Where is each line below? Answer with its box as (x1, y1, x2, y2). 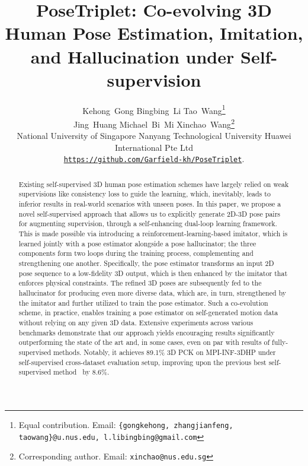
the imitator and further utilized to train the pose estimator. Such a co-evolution (18, 297, 268, 308)
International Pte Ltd (115, 141, 193, 153)
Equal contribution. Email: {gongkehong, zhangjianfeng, (18, 418, 233, 430)
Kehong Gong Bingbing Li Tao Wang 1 (82, 102, 226, 116)
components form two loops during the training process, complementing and (18, 248, 254, 258)
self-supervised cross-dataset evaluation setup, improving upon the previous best (18, 357, 267, 367)
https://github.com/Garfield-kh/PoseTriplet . (63, 153, 245, 165)
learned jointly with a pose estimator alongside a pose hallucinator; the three (18, 238, 256, 248)
